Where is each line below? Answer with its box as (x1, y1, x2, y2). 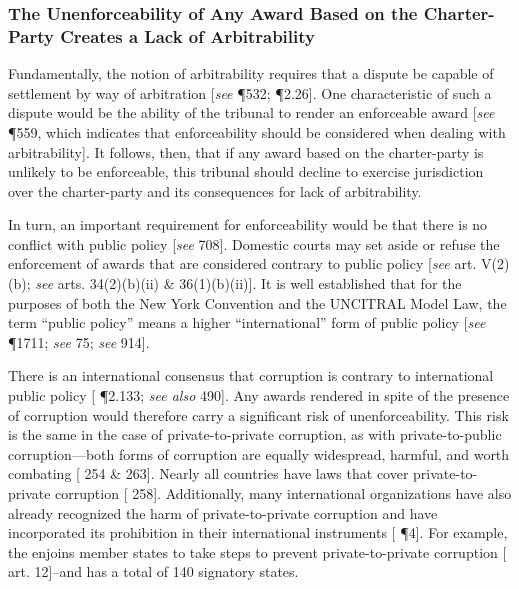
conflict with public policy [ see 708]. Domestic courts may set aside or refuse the (8, 233, 500, 254)
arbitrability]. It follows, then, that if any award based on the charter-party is (8, 141, 484, 162)
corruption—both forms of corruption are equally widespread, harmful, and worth (8, 443, 510, 464)
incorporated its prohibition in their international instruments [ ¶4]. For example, (8, 522, 508, 543)
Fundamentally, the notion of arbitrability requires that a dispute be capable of (8, 63, 494, 84)
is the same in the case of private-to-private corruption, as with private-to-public (8, 424, 502, 445)
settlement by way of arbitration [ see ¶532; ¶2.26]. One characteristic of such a (8, 82, 492, 103)
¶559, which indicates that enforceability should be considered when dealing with (8, 121, 506, 142)
